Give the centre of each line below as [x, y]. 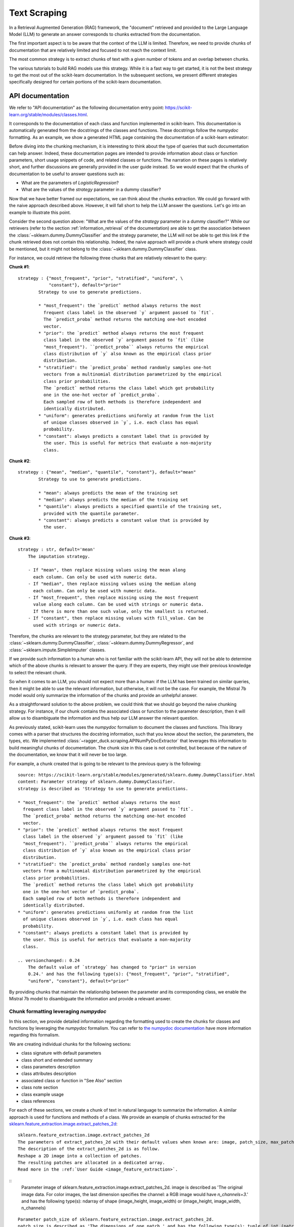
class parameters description [51, 1067]
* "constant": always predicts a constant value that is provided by [124, 520]
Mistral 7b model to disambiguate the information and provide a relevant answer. [90, 999]
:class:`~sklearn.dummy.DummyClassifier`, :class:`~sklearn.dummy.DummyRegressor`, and [101, 643]
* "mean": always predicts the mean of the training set [108, 493]
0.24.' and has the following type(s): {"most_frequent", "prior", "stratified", [129, 974]
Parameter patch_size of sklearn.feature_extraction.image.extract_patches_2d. [116, 1219]
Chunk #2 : [20, 461]
